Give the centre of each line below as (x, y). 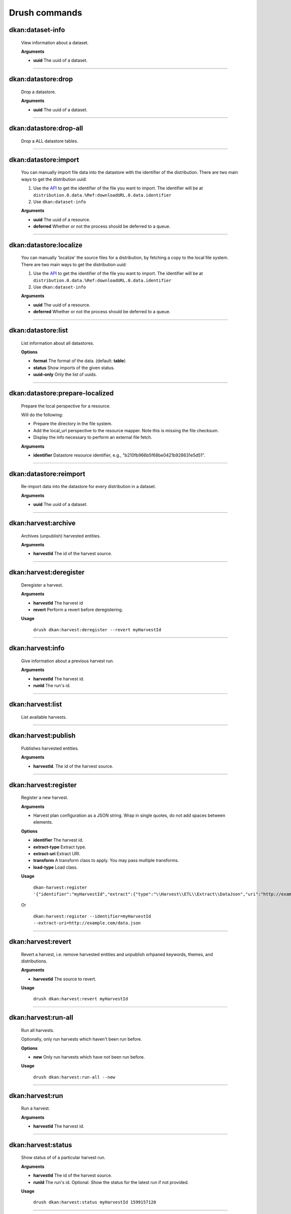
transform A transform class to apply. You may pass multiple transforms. (106, 860)
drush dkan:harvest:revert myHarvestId (81, 999)
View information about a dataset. (55, 42)
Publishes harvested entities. (50, 748)
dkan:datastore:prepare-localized (61, 393)
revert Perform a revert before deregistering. (78, 609)
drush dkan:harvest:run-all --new (74, 1077)
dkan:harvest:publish (42, 736)
